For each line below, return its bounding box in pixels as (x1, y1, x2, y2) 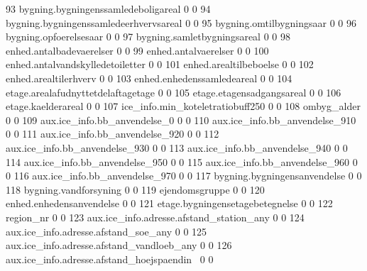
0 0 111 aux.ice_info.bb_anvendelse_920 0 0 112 (6, 126, 219, 141)
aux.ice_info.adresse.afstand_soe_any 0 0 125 (6, 223, 207, 238)
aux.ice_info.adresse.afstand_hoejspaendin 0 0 (6, 251, 214, 266)
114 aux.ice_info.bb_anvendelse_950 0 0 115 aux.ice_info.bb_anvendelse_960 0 (6, 154, 358, 169)
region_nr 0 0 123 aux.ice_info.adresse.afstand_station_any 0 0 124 (6, 209, 305, 224)
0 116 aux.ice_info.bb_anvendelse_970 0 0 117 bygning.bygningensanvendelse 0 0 (6, 168, 362, 183)
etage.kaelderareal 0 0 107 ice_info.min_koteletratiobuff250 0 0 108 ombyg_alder (6, 99, 361, 114)
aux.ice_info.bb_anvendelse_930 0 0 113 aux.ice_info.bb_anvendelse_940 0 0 (6, 140, 348, 155)
